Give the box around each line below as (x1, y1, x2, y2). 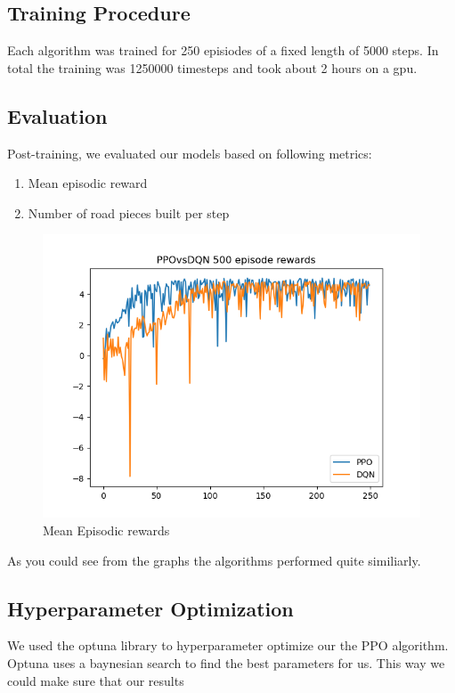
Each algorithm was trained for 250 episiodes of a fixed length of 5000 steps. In (7, 41, 439, 60)
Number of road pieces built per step (28, 203, 230, 222)
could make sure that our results (7, 671, 184, 689)
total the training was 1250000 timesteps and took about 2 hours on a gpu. (7, 58, 418, 77)
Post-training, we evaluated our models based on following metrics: (7, 143, 372, 162)
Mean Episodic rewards (43, 520, 170, 539)
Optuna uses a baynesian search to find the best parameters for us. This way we (7, 653, 445, 672)
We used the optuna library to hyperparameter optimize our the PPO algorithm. (7, 636, 449, 655)
